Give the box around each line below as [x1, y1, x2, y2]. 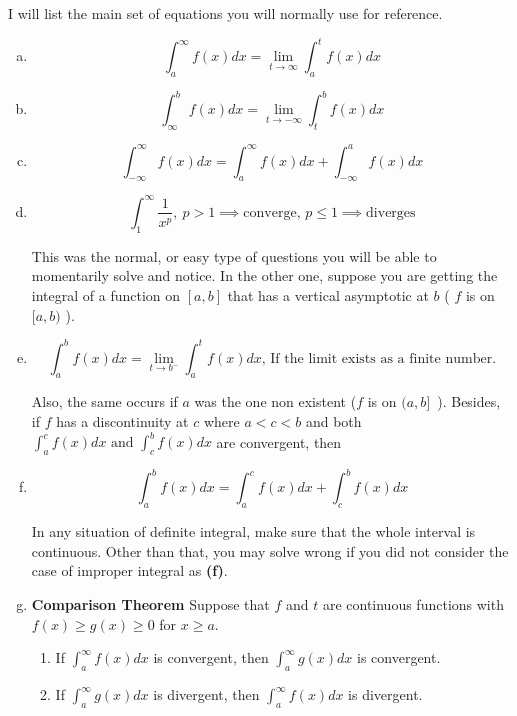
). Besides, [437, 391, 501, 412]
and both [305, 411, 362, 432]
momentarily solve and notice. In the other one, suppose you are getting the [31, 265, 498, 286]
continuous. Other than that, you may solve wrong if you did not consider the [31, 540, 509, 561]
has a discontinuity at [56, 411, 189, 432]
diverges [366, 205, 416, 220]
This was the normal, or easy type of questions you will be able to [31, 245, 437, 266]
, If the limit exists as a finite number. [261, 351, 497, 366]
